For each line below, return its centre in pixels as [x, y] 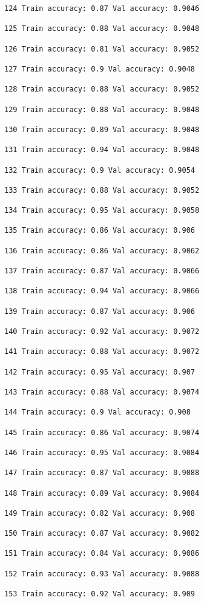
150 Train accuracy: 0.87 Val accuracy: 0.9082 [102, 534]
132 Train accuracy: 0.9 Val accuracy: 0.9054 [100, 170]
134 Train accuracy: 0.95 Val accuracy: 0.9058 [102, 211]
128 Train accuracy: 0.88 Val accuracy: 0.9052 [102, 89]
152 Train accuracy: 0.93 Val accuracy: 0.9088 [102, 574]
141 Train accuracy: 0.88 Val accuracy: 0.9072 [102, 352]
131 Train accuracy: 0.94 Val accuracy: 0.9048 [102, 150]
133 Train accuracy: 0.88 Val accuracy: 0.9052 [102, 190]
